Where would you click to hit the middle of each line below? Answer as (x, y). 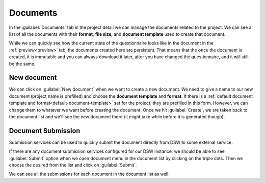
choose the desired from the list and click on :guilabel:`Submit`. (73, 165)
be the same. (22, 64)
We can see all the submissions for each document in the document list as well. (89, 174)
